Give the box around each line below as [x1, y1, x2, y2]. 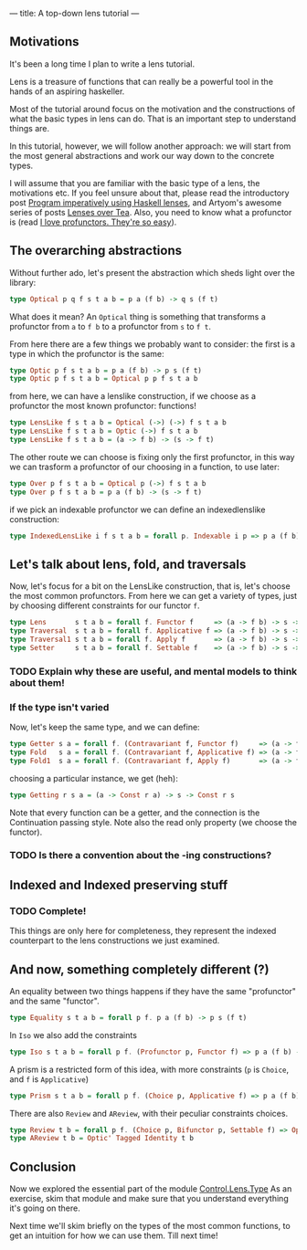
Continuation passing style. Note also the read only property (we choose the [9, 816, 298, 827]
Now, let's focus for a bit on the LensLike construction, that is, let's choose [9, 581, 291, 592]
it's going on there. [9, 1203, 80, 1213]
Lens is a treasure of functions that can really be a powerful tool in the [9, 76, 274, 87]
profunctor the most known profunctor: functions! [9, 401, 196, 412]
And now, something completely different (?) [9, 961, 270, 977]
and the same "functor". [9, 995, 100, 1006]
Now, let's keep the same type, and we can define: [9, 721, 200, 733]
